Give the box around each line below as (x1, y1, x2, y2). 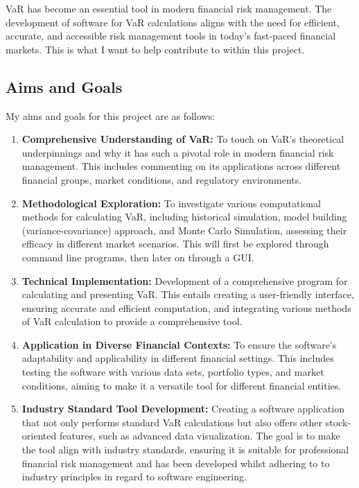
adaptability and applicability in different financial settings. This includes (21, 351, 334, 365)
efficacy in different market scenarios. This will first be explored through (21, 236, 329, 251)
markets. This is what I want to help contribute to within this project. (6, 42, 305, 56)
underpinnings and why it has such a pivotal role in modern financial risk (21, 145, 334, 159)
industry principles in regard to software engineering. (21, 469, 247, 484)
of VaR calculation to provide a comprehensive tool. (21, 314, 243, 329)
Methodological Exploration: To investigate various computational (21, 195, 322, 210)
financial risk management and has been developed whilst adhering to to (21, 455, 330, 470)
